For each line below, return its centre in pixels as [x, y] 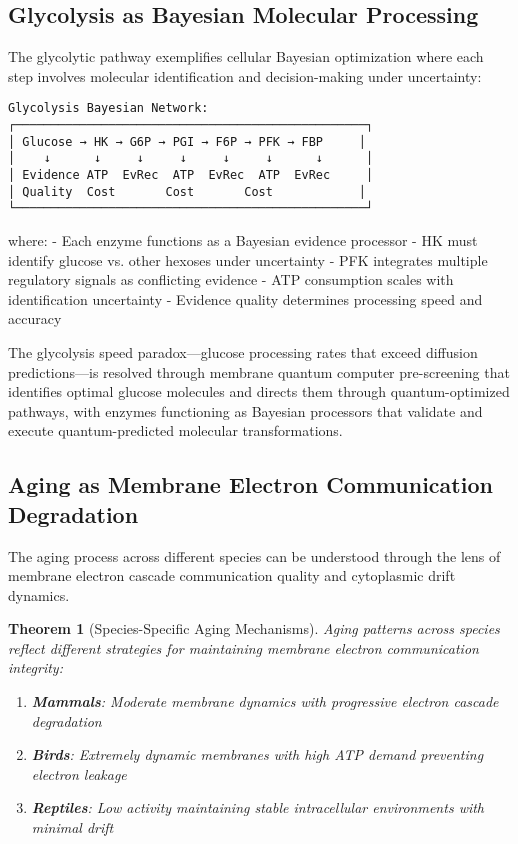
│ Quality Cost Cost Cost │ [187, 191]
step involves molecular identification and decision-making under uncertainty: [245, 75]
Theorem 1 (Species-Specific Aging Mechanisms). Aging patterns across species [254, 628]
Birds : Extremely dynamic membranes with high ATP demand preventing [257, 754]
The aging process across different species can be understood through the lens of [254, 555]
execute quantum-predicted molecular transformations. [175, 430]
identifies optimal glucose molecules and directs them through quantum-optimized [259, 391]
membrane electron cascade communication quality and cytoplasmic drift [232, 575]
